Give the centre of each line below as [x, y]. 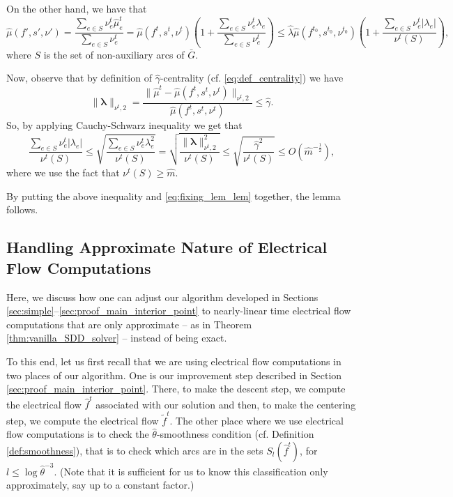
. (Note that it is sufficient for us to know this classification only [191, 471]
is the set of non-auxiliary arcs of [114, 54]
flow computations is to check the [78, 434]
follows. [22, 209]
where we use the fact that [63, 173]
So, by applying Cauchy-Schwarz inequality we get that [124, 125]
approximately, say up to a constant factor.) [100, 485]
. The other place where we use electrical [256, 420]
